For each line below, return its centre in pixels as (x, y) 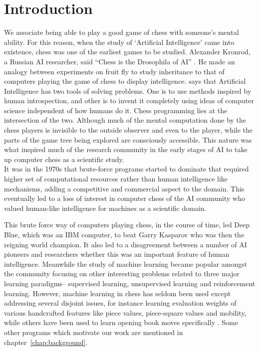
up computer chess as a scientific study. (64, 159)
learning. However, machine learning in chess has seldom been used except (118, 293)
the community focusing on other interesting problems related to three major (122, 273)
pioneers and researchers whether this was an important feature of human (117, 254)
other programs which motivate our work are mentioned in (94, 332)
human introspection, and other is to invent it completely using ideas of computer (129, 100)
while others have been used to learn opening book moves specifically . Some (121, 322)
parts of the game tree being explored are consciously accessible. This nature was (128, 139)
